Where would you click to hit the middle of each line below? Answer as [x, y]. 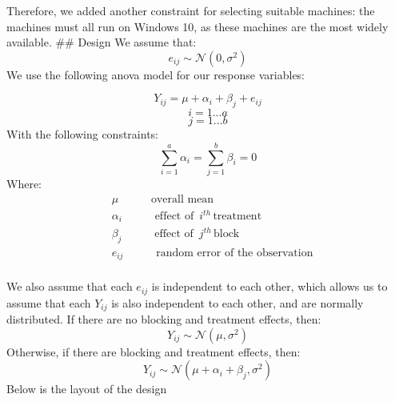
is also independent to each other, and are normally [237, 302]
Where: [24, 183]
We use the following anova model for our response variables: [156, 74]
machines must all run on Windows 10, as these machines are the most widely [197, 26]
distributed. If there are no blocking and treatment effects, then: [164, 319]
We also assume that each [70, 286]
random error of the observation [235, 253]
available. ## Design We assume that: [102, 42]
